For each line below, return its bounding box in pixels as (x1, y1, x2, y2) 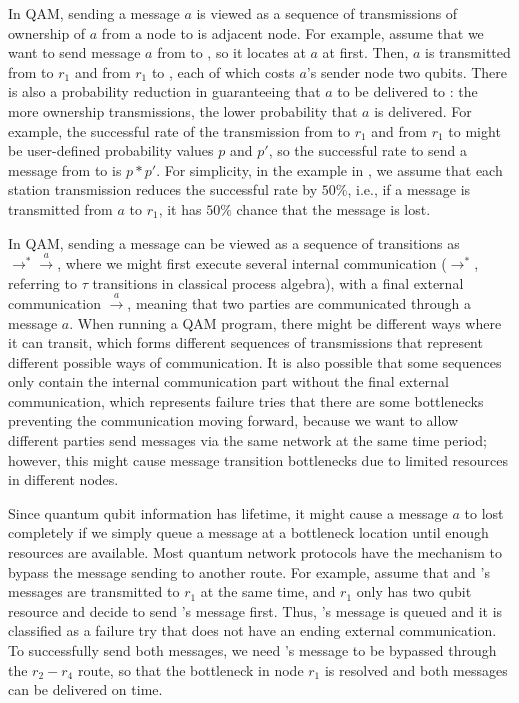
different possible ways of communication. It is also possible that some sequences (8, 351, 502, 372)
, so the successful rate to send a (268, 140, 467, 161)
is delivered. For (374, 100, 472, 121)
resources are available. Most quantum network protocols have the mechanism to (8, 542, 503, 563)
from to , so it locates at (157, 42, 306, 63)
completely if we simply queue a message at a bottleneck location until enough (8, 522, 489, 543)
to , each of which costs (151, 61, 295, 82)
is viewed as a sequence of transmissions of (196, 3, 458, 23)
